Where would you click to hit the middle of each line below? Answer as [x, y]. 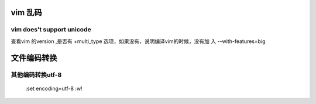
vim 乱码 [26, 12]
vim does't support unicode [51, 30]
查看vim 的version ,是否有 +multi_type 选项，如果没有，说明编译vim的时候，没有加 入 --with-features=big [138, 41]
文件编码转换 [34, 58]
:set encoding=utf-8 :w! [54, 88]
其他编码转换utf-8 [36, 74]
